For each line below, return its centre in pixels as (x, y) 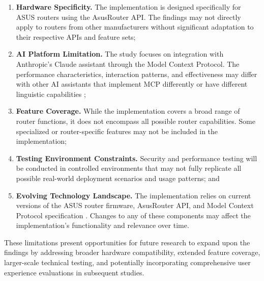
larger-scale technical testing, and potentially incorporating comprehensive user (127, 262)
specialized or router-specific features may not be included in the (117, 131)
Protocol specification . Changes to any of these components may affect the (133, 215)
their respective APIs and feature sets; (76, 36)
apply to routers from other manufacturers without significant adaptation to (135, 27)
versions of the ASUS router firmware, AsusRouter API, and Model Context (135, 205)
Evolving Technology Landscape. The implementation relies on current (134, 195)
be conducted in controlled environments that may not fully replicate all (129, 168)
